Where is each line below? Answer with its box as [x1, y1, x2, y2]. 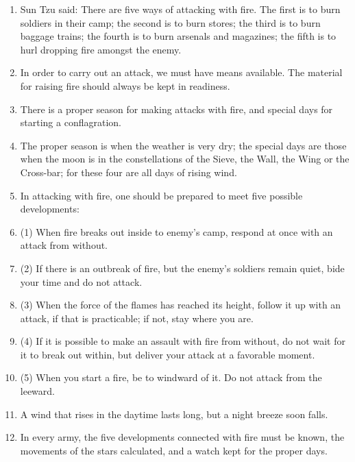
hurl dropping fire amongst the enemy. [20, 42, 182, 56]
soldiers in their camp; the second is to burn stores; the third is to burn [20, 15, 321, 29]
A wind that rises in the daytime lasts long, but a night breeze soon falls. [20, 406, 328, 421]
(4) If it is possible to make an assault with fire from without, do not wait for [20, 334, 345, 348]
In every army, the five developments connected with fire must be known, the [20, 430, 345, 444]
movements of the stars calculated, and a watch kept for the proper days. [20, 443, 328, 457]
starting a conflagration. [20, 115, 121, 130]
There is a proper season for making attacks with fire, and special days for [20, 101, 333, 116]
